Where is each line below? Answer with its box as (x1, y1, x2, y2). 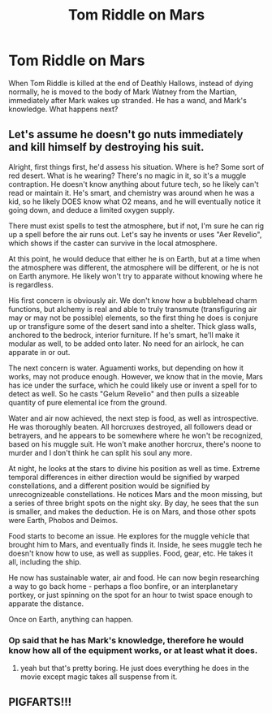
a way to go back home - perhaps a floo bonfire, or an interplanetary (8, 581, 238, 591)
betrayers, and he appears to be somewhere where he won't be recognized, (8, 431, 263, 440)
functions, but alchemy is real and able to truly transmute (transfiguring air (8, 304, 257, 314)
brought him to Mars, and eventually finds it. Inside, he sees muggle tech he (8, 539, 262, 549)
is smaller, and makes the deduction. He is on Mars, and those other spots (8, 506, 257, 517)
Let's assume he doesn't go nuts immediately (8, 128, 244, 141)
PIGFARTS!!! (8, 695, 72, 709)
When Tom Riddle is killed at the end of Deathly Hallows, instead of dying (8, 78, 253, 88)
